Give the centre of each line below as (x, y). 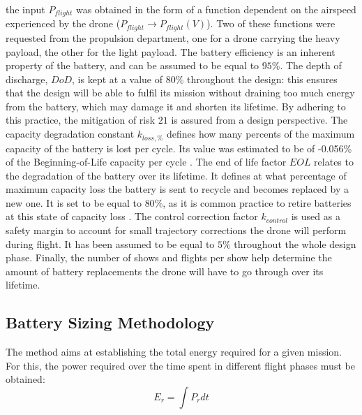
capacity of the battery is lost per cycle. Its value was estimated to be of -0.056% (179, 148)
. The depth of (311, 65)
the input (25, 9)
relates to (334, 162)
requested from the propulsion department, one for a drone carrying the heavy (173, 37)
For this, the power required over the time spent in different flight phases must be (180, 365)
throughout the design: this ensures (262, 79)
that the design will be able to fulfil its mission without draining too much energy (180, 93)
